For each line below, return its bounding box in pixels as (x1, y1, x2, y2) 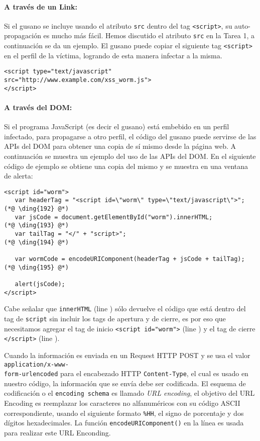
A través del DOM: (4, 102, 72, 112)
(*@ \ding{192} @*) (4, 205, 69, 212)
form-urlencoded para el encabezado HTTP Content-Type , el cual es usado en (4, 368, 248, 379)
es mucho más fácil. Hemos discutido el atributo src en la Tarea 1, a (43, 30, 255, 41)
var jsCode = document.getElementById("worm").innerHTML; (15, 213, 213, 221)
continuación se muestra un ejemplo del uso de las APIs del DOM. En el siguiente (4, 150, 256, 161)
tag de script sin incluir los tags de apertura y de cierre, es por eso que (4, 313, 226, 323)
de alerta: (4, 170, 33, 181)
